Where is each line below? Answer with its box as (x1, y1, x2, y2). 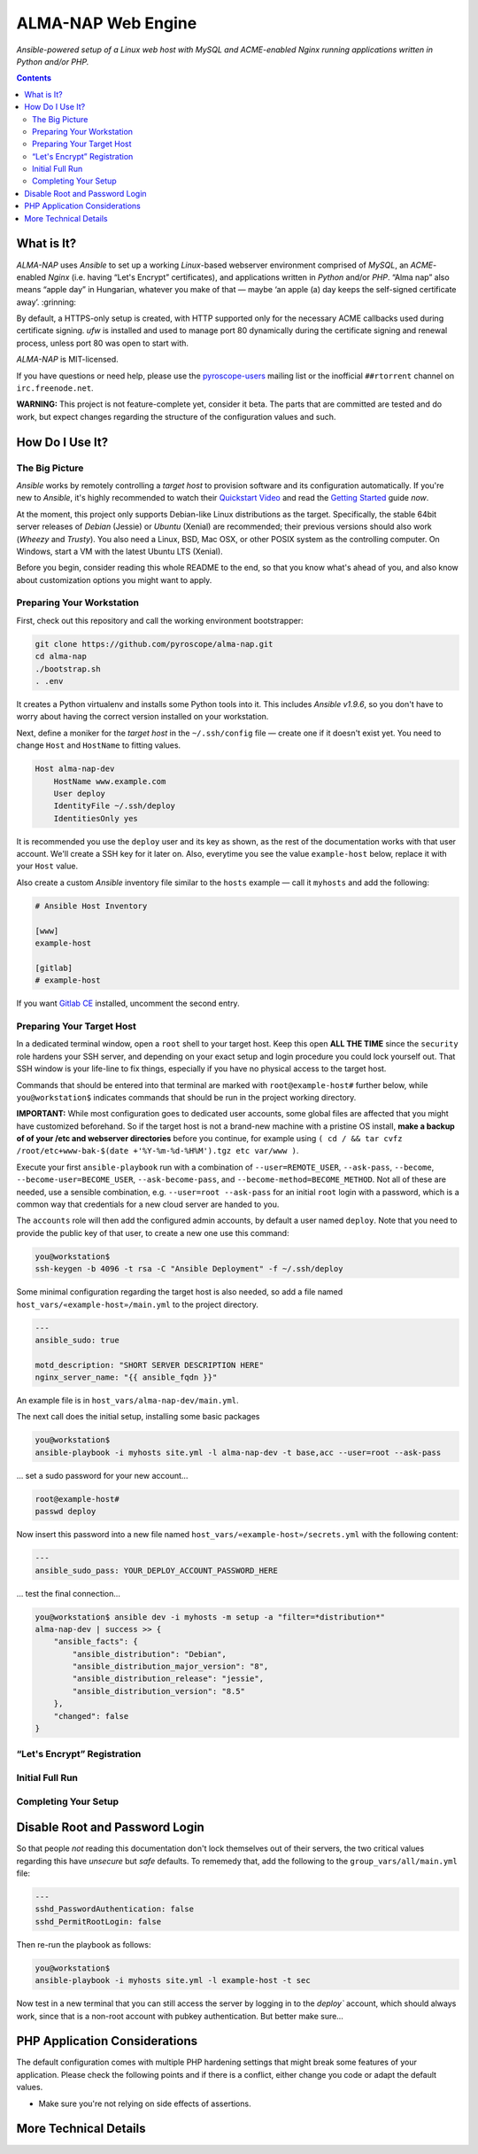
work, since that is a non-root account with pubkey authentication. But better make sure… (16, 2010, 344, 2021)
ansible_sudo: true (35, 1334, 119, 1345)
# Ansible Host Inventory (35, 900, 148, 911)
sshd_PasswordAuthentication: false (35, 1904, 195, 1914)
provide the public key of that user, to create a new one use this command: (16, 1227, 289, 1238)
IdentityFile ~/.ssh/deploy (53, 801, 176, 811)
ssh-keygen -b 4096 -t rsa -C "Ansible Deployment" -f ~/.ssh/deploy (35, 1264, 343, 1274)
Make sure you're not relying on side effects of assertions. (38, 2098, 251, 2109)
